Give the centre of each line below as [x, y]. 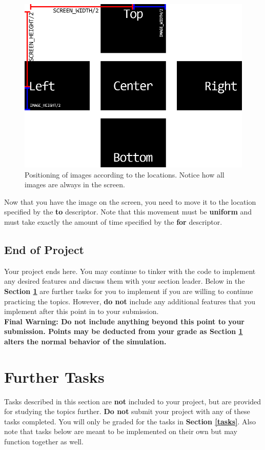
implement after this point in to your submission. [81, 311]
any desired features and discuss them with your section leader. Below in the [125, 281]
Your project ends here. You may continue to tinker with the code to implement [130, 271]
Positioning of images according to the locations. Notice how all [125, 174]
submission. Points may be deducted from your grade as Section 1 [124, 331]
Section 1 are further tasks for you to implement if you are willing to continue [129, 291]
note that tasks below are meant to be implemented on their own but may [121, 431]
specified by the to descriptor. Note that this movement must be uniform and [128, 212]
